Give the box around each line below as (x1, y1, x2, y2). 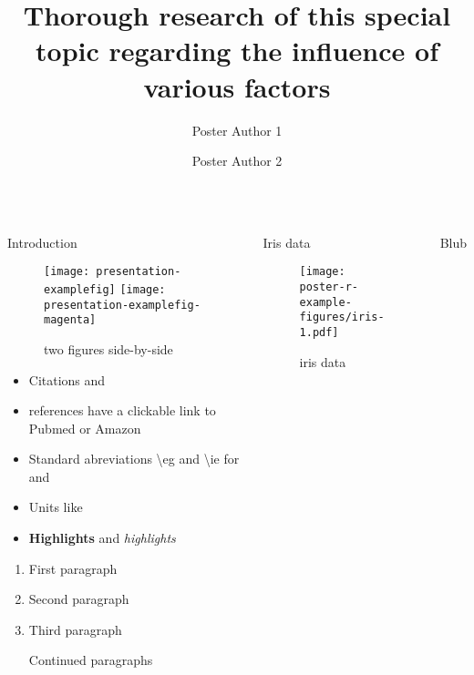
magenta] (44, 313, 97, 327)
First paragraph (28, 558, 118, 578)
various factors (143, 67, 331, 105)
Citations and (28, 370, 106, 389)
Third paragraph (28, 619, 122, 639)
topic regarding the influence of (36, 32, 438, 69)
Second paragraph (28, 589, 129, 609)
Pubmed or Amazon (28, 418, 141, 437)
